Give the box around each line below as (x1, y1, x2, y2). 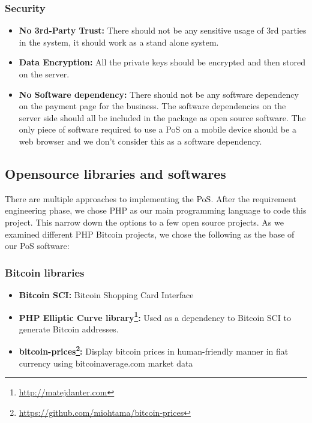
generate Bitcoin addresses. (19, 322, 119, 335)
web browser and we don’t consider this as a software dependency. (19, 134, 262, 147)
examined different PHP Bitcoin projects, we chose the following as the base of (5, 227, 295, 240)
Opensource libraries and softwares (5, 164, 226, 182)
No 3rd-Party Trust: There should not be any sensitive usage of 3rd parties (19, 24, 307, 37)
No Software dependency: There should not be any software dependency (19, 88, 299, 100)
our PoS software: (5, 239, 70, 252)
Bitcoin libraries (5, 265, 85, 280)
